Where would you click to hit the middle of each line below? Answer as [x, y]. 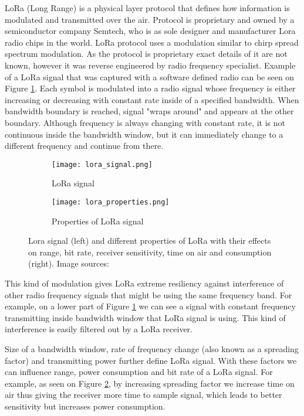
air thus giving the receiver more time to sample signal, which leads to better [143, 395]
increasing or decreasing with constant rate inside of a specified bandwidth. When [152, 99]
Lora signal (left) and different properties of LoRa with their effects [150, 241]
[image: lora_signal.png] [102, 164]
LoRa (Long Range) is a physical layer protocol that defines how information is [147, 8]
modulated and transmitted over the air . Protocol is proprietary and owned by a [150, 19]
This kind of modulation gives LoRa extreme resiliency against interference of [144, 283]
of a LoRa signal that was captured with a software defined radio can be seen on [150, 76]
